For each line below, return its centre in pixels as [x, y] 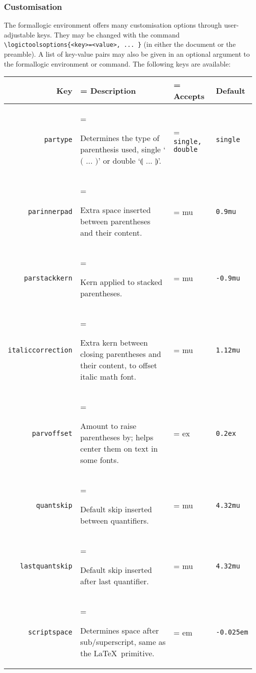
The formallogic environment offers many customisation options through [113, 25]
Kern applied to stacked [121, 282]
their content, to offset [119, 365]
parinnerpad [50, 212]
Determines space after [119, 631]
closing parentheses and [121, 354]
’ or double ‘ [119, 161]
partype [58, 140]
